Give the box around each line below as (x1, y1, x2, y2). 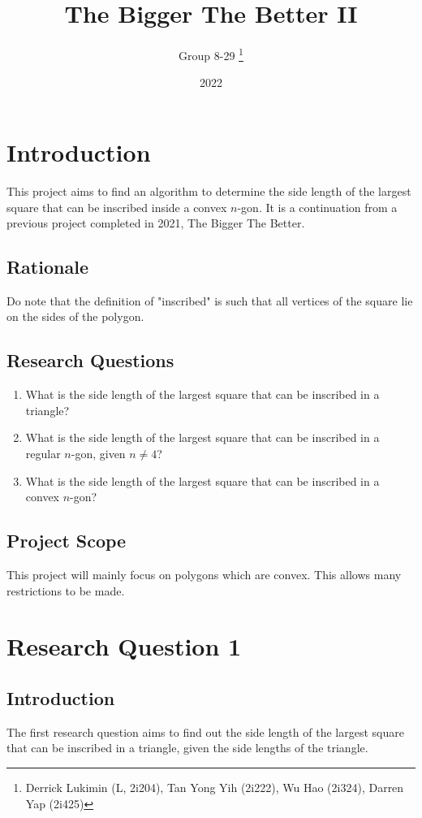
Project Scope (6, 528, 127, 553)
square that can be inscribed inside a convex (6, 198, 227, 215)
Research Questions (6, 348, 174, 373)
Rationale (6, 254, 88, 279)
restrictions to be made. (6, 582, 125, 599)
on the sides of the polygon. (6, 308, 144, 325)
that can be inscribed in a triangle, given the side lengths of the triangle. (6, 739, 368, 756)
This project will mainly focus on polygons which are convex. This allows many (6, 566, 402, 583)
